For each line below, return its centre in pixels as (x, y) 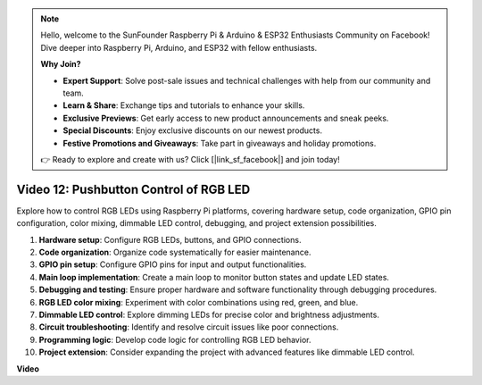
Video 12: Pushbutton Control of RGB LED (133, 189)
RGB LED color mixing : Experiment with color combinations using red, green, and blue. (199, 302)
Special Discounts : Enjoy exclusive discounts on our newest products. (193, 130)
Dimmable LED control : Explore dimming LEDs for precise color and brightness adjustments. (209, 314)
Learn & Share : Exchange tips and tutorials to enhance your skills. (184, 105)
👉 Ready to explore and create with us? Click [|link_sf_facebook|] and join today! (190, 159)
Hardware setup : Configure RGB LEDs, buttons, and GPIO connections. (170, 239)
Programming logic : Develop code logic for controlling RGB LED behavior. (175, 339)
